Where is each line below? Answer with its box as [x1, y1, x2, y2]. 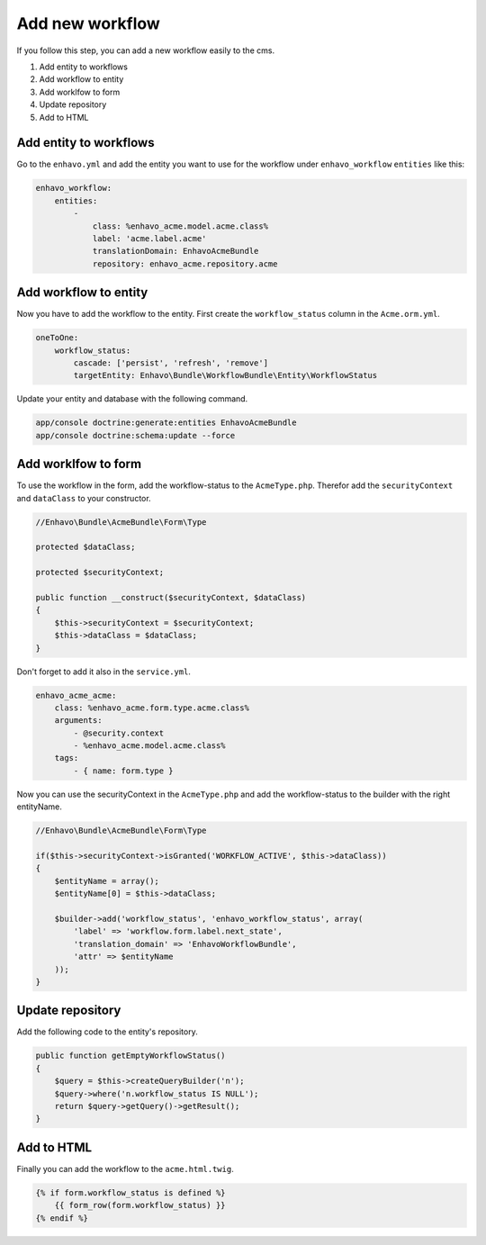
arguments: [54, 716, 103, 726]
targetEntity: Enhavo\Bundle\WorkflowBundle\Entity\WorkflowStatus [73, 370, 378, 381]
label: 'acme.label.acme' [92, 233, 207, 243]
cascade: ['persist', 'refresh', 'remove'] [73, 358, 269, 368]
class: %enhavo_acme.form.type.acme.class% [54, 702, 249, 713]
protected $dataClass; [35, 542, 136, 553]
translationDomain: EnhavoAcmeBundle [92, 246, 259, 257]
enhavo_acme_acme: [35, 690, 117, 700]
